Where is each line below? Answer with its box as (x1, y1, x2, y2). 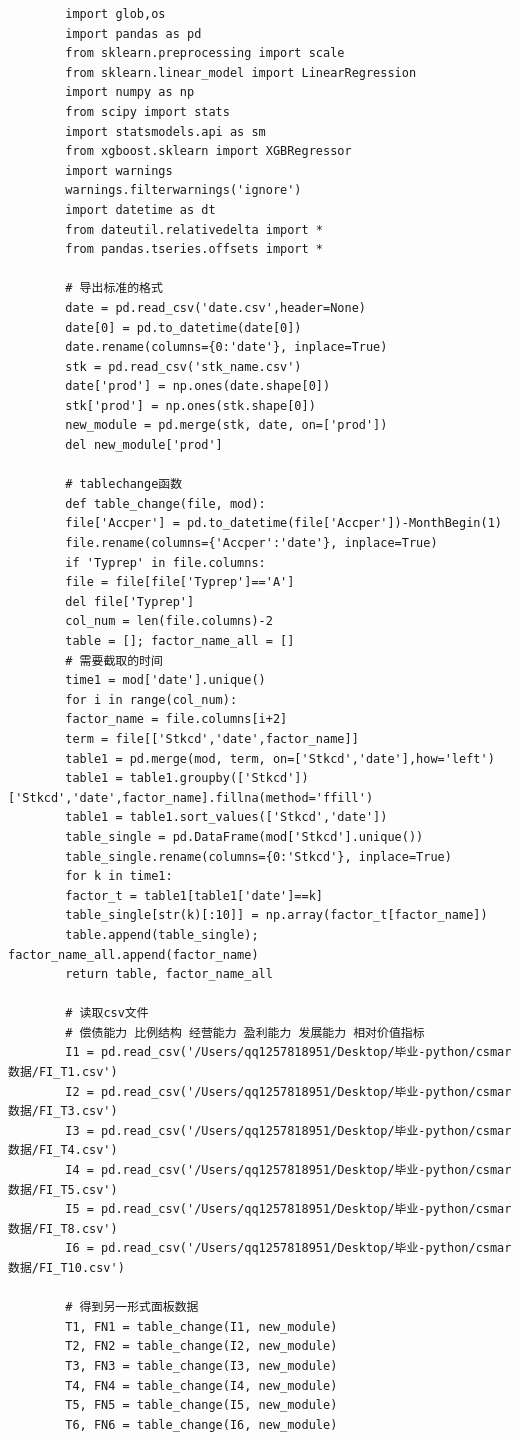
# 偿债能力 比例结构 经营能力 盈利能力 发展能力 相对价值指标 (65, 1025, 425, 1040)
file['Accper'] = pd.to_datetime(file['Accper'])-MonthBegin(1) (65, 516, 502, 531)
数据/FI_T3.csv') (8, 1104, 118, 1119)
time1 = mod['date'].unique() (65, 673, 266, 688)
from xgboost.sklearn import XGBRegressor (65, 144, 352, 159)
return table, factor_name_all (65, 967, 273, 982)
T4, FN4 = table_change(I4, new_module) (65, 1378, 338, 1393)
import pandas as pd (65, 26, 202, 41)
